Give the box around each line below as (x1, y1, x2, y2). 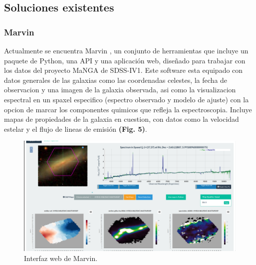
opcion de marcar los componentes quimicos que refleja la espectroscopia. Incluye (4, 104, 252, 114)
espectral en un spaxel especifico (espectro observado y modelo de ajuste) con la (4, 94, 249, 104)
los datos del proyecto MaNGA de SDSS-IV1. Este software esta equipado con (4, 65, 243, 75)
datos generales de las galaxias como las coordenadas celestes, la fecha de (4, 74, 228, 85)
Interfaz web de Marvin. (24, 253, 98, 264)
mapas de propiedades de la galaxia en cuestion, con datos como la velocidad (4, 114, 239, 124)
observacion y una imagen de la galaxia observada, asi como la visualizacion (4, 84, 236, 95)
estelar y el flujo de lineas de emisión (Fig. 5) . (4, 123, 147, 134)
